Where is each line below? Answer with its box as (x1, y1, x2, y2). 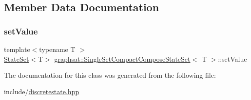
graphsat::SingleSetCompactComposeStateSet (54, 53, 191, 64)
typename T (39, 44, 76, 54)
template (4, 44, 30, 54)
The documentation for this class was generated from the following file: (4, 70, 216, 80)
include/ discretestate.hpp (4, 86, 79, 96)
